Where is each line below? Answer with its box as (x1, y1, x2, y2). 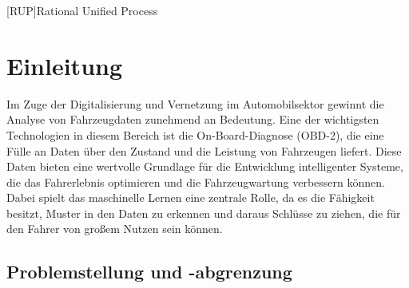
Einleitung (6, 49, 123, 81)
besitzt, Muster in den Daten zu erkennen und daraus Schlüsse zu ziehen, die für (6, 204, 401, 221)
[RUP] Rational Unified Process (6, 2, 158, 18)
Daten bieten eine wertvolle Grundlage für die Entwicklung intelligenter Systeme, (6, 158, 403, 175)
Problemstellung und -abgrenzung (6, 259, 292, 284)
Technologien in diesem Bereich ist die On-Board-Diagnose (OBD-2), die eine (6, 126, 384, 143)
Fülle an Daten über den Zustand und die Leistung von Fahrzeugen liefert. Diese (6, 142, 402, 159)
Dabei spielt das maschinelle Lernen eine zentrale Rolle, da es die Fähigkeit (6, 189, 375, 206)
